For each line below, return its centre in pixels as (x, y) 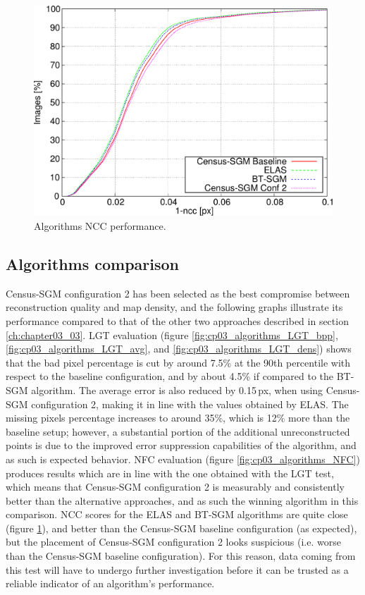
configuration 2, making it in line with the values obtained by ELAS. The (190, 404)
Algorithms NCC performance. (100, 226)
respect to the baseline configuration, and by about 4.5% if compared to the (170, 376)
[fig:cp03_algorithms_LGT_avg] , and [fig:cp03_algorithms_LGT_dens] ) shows (179, 349)
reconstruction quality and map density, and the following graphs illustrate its (174, 307)
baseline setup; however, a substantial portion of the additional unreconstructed (178, 431)
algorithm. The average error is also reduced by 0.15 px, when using (177, 389)
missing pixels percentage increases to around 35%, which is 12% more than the (178, 418)
